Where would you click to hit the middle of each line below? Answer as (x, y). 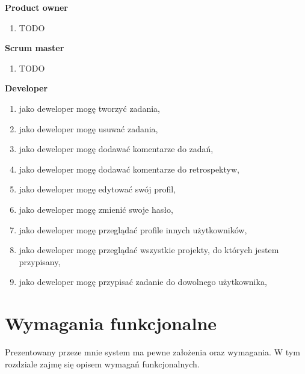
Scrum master (35, 48)
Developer (26, 88)
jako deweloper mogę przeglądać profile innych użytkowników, (133, 229)
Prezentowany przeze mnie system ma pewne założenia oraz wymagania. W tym (152, 352)
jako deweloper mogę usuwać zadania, (88, 128)
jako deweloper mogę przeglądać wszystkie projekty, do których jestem (149, 250)
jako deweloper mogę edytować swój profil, (97, 189)
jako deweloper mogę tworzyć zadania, (89, 108)
